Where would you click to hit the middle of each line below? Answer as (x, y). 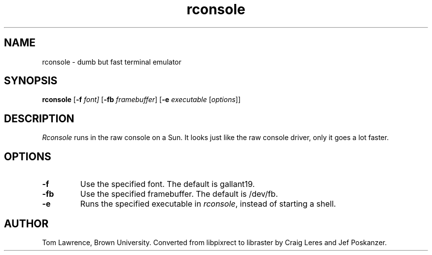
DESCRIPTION (39, 118)
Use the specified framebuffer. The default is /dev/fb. (179, 194)
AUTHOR (26, 223)
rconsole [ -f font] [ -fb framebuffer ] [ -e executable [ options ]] (141, 100)
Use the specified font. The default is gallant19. (167, 184)
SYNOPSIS (31, 81)
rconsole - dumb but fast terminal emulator (112, 62)
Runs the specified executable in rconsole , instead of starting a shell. (208, 204)
